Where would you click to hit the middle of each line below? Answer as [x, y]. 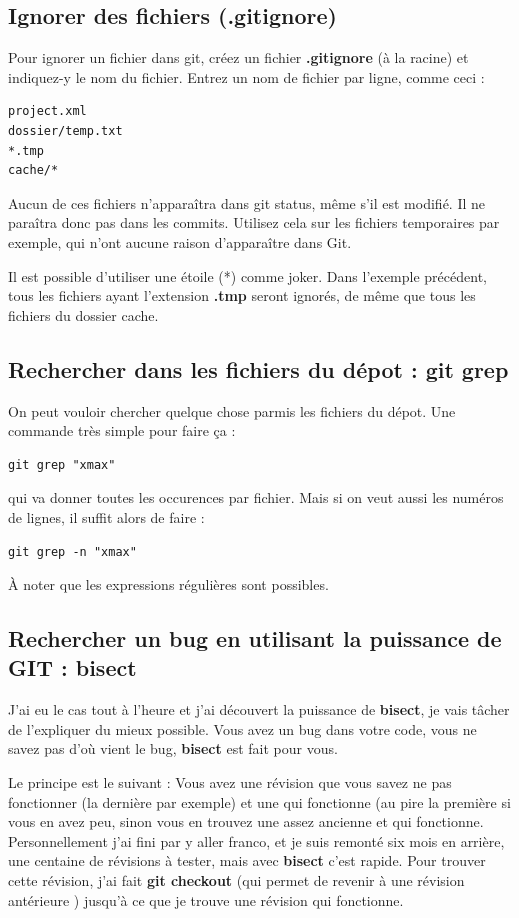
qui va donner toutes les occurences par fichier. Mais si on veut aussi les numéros [256, 497]
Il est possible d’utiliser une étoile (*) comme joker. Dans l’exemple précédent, [247, 275]
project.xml [47, 111]
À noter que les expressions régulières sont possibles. [168, 584]
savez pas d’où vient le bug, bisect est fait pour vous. [173, 748]
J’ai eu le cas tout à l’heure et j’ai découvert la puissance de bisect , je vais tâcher [259, 709]
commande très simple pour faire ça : [122, 430]
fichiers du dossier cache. [83, 314]
